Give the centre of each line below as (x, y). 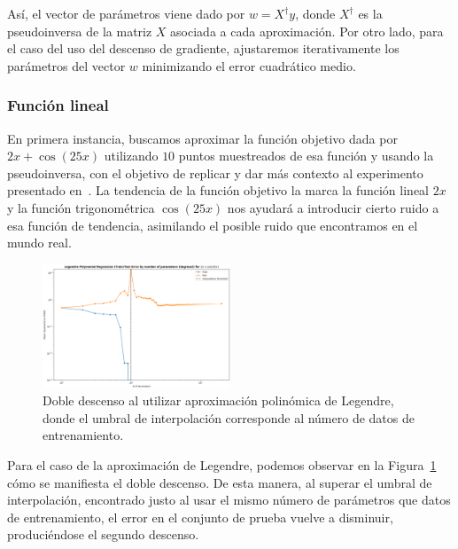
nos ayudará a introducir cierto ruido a (333, 207)
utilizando (131, 156)
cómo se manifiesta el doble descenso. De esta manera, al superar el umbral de (220, 482)
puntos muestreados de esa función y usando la (306, 156)
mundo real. (39, 243)
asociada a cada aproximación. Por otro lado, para (307, 31)
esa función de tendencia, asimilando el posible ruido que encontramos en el (213, 225)
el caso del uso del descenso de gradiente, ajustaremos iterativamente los (203, 48)
